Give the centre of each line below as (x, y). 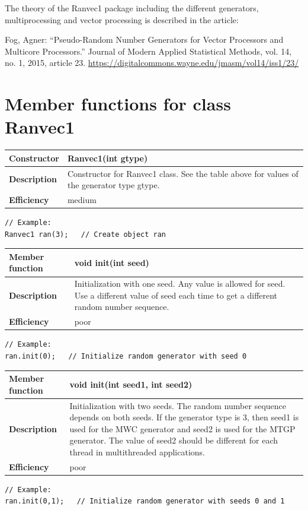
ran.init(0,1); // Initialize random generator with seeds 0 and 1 (145, 501)
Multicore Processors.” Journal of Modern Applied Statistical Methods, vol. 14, (148, 51)
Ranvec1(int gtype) (108, 158)
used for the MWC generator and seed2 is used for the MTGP (182, 428)
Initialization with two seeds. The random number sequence (178, 405)
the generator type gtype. (113, 185)
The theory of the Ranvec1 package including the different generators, (132, 8)
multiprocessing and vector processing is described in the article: (122, 19)
